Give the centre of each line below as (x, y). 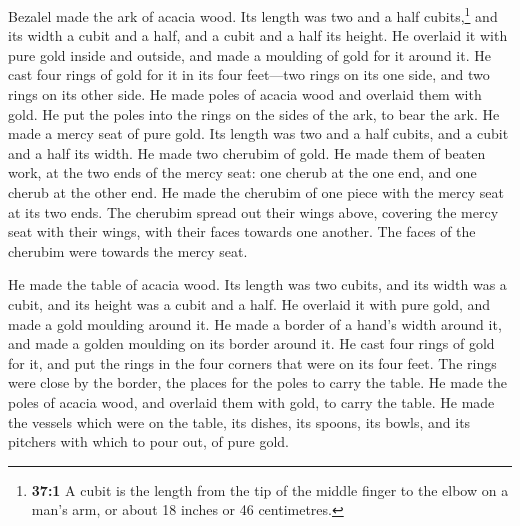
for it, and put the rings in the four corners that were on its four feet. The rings (252, 362)
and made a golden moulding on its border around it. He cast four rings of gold (251, 343)
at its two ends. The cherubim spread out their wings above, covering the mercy (253, 211)
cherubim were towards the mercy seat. (128, 250)
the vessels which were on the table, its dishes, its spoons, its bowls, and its (239, 421)
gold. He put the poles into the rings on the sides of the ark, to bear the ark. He (254, 113)
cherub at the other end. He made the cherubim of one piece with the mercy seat (256, 192)
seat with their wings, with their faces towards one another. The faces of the (242, 231)
